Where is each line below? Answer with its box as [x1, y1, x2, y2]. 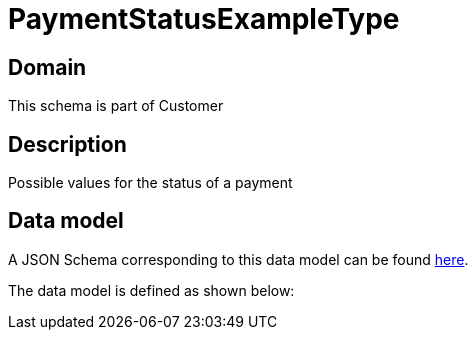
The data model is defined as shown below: [8, 281, 295, 299]
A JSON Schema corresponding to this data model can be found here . [8, 250, 469, 268]
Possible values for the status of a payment [8, 174, 293, 192]
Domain [8, 54, 87, 80]
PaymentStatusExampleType [8, 2, 400, 36]
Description [8, 131, 127, 157]
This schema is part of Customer [8, 97, 224, 115]
